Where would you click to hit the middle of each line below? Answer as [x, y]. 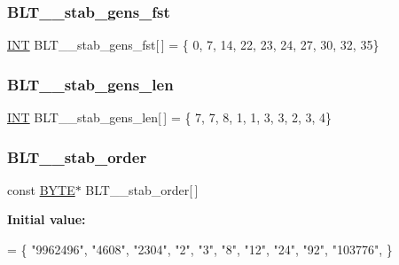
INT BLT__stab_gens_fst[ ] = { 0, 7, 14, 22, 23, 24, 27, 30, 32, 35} [193, 45]
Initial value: [47, 219]
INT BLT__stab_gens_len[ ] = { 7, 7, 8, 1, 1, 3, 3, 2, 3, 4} [170, 117]
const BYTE [41, 189]
